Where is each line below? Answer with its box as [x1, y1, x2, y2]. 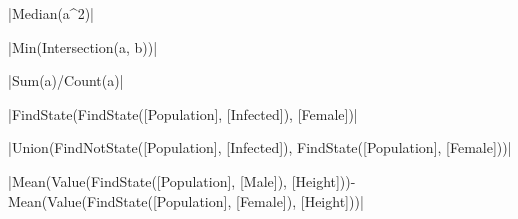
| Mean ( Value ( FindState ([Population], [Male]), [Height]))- [8, 170, 356, 191]
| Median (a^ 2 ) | [8, 3, 95, 23]
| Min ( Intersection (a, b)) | [8, 36, 158, 57]
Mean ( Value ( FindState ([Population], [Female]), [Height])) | [8, 190, 364, 211]
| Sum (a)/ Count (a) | [8, 70, 124, 91]
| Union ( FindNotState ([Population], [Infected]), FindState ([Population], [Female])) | [8, 137, 512, 158]
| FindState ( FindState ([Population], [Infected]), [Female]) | [8, 103, 358, 124]
